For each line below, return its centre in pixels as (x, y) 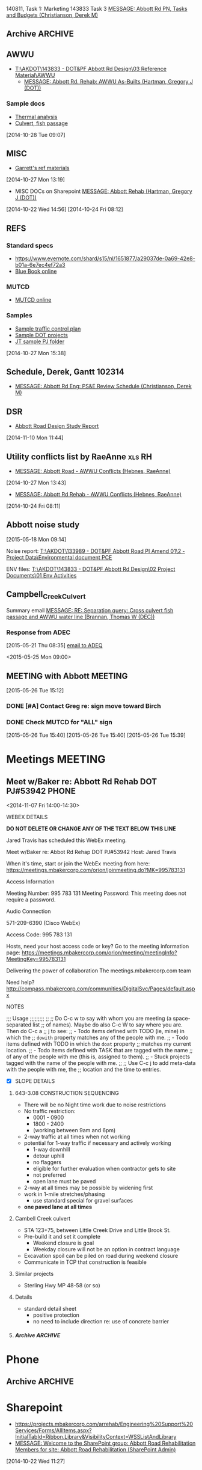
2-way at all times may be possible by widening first (88, 1188)
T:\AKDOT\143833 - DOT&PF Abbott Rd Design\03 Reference (91, 69)
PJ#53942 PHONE (41, 791)
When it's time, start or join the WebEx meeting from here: (78, 864)
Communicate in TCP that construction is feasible (85, 1262)
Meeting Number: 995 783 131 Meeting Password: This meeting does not (96, 893)
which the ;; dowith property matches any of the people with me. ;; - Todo (97, 1038)
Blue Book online (36, 271)
